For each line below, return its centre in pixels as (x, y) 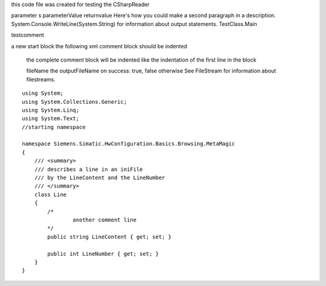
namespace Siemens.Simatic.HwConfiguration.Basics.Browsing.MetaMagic (129, 144)
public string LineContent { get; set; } (110, 237)
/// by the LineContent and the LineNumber (100, 178)
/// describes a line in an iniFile (88, 169)
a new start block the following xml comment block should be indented (99, 46)
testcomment (28, 35)
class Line (50, 194)
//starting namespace (54, 127)
